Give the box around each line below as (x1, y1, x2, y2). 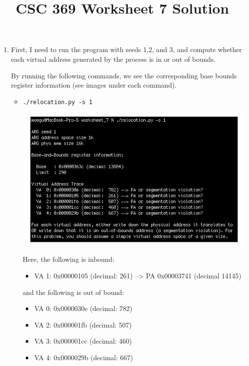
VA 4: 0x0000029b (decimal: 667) (34, 352, 133, 363)
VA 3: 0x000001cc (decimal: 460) (34, 336, 132, 346)
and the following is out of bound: (22, 287, 124, 297)
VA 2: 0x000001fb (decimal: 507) (34, 319, 132, 329)
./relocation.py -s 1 (22, 98, 93, 106)
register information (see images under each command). (11, 80, 177, 90)
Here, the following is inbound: (22, 254, 115, 264)
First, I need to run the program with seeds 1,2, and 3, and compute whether (11, 44, 242, 55)
